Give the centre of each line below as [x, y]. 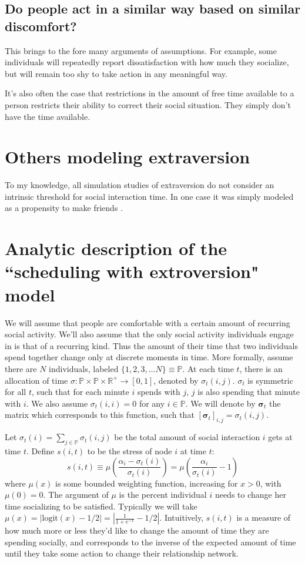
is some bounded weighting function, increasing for [147, 483]
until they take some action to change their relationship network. [122, 553]
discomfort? [41, 26]
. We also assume [57, 403]
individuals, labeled [84, 368]
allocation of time [36, 380]
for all [16, 392]
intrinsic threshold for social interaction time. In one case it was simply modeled [149, 196]
